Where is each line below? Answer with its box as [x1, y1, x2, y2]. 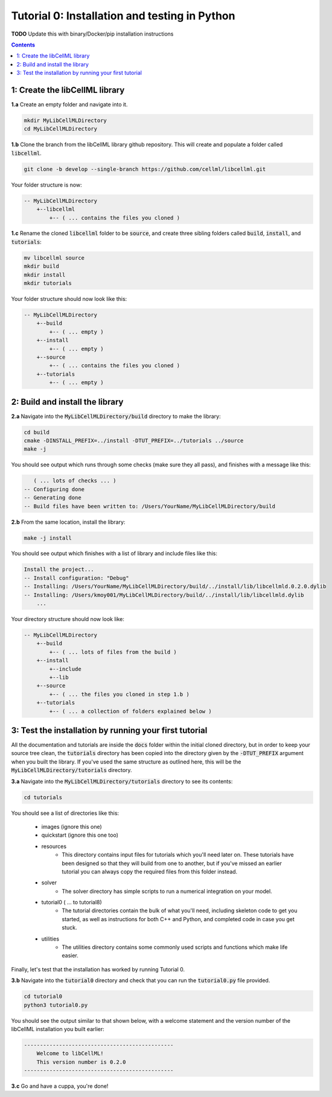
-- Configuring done [24, 486, 85, 492]
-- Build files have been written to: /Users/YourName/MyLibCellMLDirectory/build [24, 503, 276, 510]
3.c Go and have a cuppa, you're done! [11, 1083, 109, 1090]
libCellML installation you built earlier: [11, 1025, 105, 1032]
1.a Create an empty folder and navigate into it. [11, 101, 128, 108]
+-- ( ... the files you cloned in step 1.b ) [49, 690, 190, 698]
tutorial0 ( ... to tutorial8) [41, 899, 102, 906]
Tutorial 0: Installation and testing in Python [11, 9, 235, 22]
